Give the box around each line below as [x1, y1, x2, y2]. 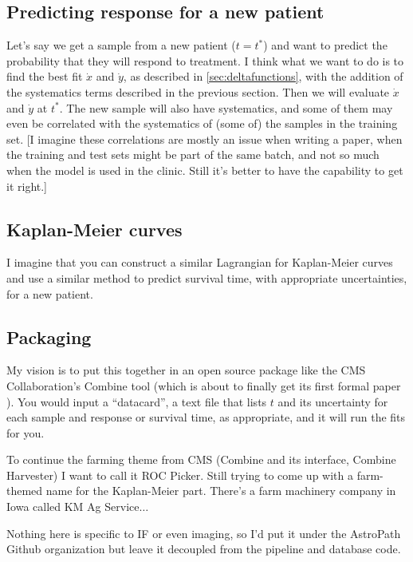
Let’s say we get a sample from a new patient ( [6, 37, 236, 53]
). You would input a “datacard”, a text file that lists [6, 393, 267, 410]
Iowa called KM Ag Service [6, 498, 140, 515]
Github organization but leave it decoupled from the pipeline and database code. [6, 540, 401, 557]
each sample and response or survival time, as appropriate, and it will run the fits [6, 409, 406, 425]
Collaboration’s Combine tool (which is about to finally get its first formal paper [6, 377, 401, 394]
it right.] [6, 177, 48, 194]
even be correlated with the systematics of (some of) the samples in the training [6, 115, 398, 132]
